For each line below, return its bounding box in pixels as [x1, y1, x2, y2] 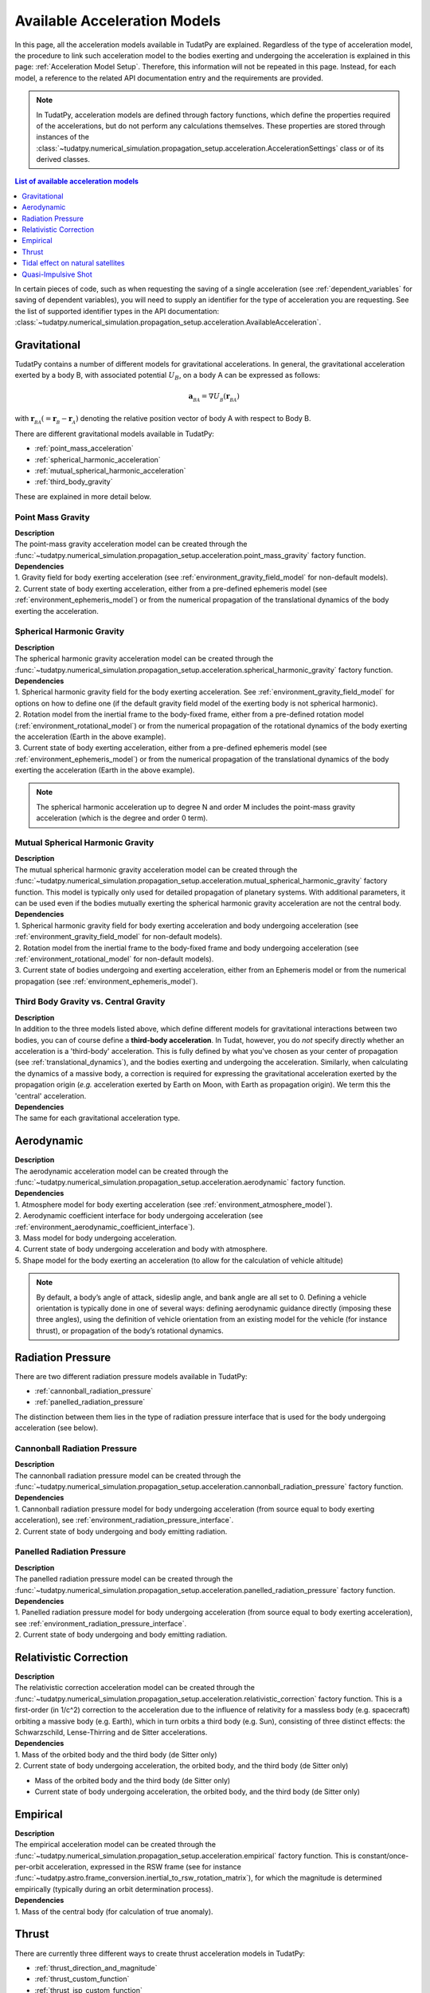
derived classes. [36, 155, 91, 164]
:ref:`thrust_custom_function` [34, 1974, 130, 1984]
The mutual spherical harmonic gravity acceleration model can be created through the [14, 865, 298, 875]
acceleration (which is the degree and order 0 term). [36, 813, 209, 823]
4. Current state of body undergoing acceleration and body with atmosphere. [14, 1244, 268, 1254]
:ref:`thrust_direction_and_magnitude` [34, 1963, 158, 1972]
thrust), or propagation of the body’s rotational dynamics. [36, 1326, 224, 1335]
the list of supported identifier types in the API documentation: [14, 306, 220, 316]
